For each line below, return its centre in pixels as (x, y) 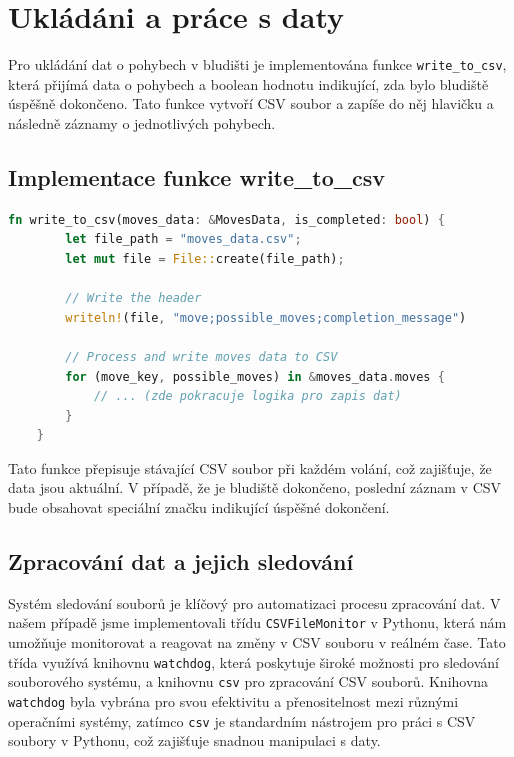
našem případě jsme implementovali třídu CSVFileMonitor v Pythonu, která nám (257, 622)
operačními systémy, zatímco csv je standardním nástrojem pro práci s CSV (242, 720)
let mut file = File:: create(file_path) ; (205, 258)
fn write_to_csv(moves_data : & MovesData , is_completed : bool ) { (226, 219)
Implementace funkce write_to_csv (197, 176)
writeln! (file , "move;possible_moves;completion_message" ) (266, 317)
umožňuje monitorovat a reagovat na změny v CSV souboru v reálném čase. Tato (257, 642)
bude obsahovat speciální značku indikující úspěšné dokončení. (199, 507)
